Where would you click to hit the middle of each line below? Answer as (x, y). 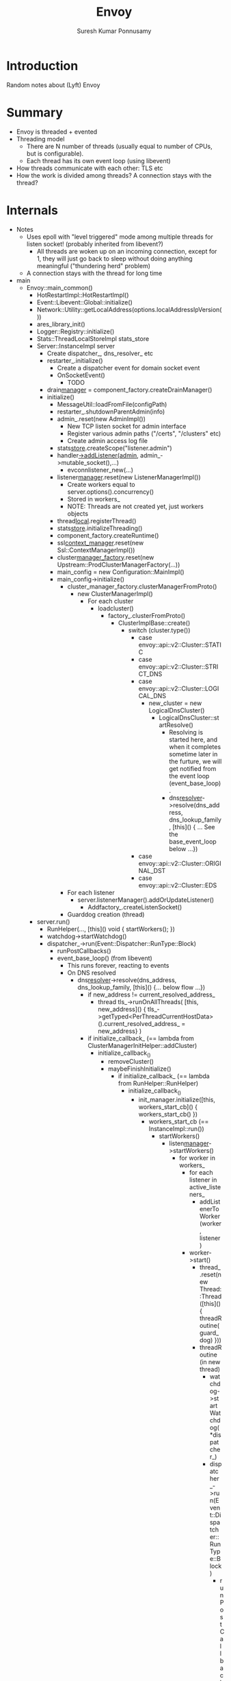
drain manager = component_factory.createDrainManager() (130, 390)
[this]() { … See (194, 826)
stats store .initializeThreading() (100, 528)
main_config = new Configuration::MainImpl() (121, 572)
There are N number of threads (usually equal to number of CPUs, (119, 146)
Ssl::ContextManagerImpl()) (96, 550)
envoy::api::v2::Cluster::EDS (178, 885)
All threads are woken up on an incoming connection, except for (127, 251)
